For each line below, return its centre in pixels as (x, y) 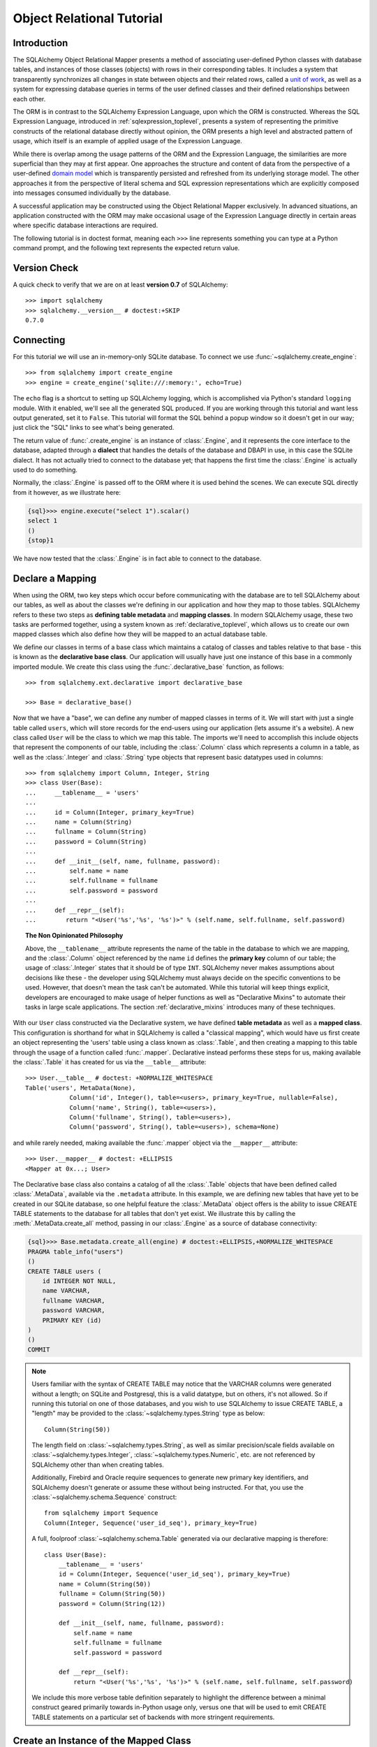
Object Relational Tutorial (88, 18)
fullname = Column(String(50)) (112, 1594)
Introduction (40, 43)
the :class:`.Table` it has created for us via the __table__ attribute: (110, 1062)
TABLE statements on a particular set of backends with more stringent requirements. (153, 1717)
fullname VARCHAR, (74, 1300)
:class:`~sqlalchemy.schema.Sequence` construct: (104, 1497)
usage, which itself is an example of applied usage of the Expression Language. (127, 141)
